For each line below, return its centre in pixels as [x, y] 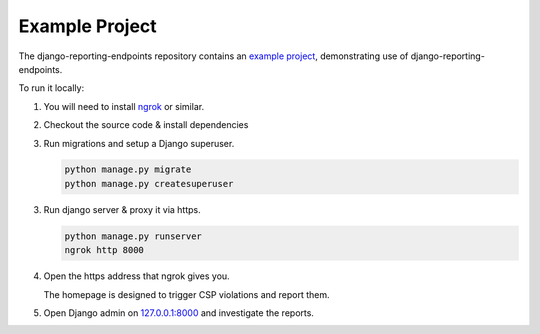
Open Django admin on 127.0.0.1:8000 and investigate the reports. [179, 313]
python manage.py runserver [133, 236]
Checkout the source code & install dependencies [146, 125]
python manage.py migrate [128, 169]
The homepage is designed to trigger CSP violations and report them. [186, 294]
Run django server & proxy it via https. [122, 209]
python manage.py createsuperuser [149, 183]
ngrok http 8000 [104, 250]
